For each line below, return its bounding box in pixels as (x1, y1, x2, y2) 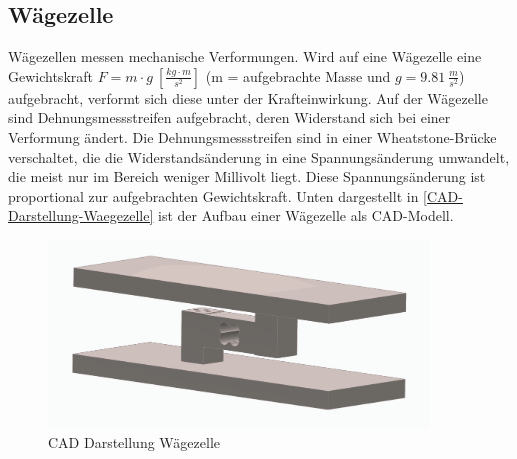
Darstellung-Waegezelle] (8, 205, 154, 226)
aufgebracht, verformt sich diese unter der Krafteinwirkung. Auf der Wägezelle (8, 87, 488, 108)
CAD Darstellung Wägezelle (48, 431, 220, 452)
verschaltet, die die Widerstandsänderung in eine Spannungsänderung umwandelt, (8, 146, 510, 167)
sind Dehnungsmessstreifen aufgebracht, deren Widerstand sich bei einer (8, 107, 451, 128)
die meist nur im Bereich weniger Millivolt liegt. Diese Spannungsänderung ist (8, 166, 486, 187)
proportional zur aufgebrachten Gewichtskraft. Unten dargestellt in (8, 185, 419, 206)
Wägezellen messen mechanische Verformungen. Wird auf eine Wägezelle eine (8, 46, 482, 67)
